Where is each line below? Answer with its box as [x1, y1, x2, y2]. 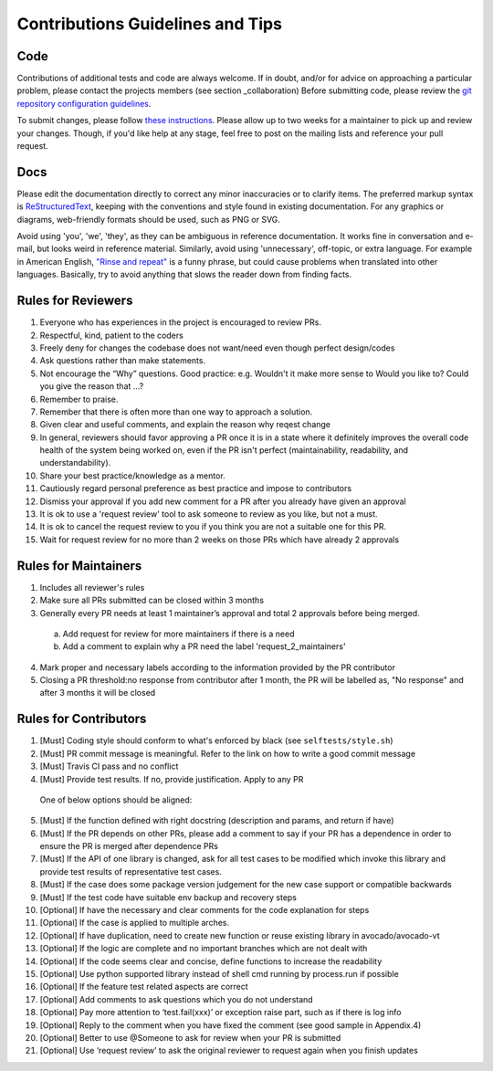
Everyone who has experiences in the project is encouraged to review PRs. [39, 317, 321, 328]
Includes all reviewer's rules [39, 582, 145, 593]
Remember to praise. [39, 394, 119, 404]
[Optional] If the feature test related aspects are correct [39, 982, 248, 992]
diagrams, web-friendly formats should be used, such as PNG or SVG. [16, 214, 280, 225]
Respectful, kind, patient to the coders [39, 330, 184, 341]
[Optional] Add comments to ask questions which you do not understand [39, 993, 314, 1004]
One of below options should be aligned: [39, 794, 193, 805]
